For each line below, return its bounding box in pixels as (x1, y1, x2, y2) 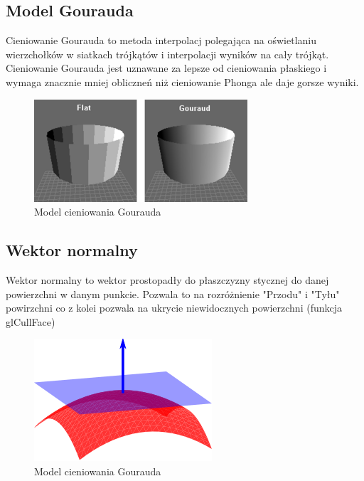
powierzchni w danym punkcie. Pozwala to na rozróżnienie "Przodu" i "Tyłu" (6, 286, 340, 301)
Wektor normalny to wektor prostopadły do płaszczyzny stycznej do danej (6, 272, 329, 287)
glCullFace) (6, 314, 55, 329)
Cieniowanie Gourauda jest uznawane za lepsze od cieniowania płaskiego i (6, 60, 327, 75)
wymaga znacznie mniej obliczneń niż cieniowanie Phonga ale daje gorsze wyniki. (6, 74, 359, 89)
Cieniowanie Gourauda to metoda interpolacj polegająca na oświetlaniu (6, 33, 317, 48)
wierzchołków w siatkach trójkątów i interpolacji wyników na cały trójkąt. (6, 46, 329, 61)
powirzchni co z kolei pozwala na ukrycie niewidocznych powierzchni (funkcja (6, 300, 343, 315)
